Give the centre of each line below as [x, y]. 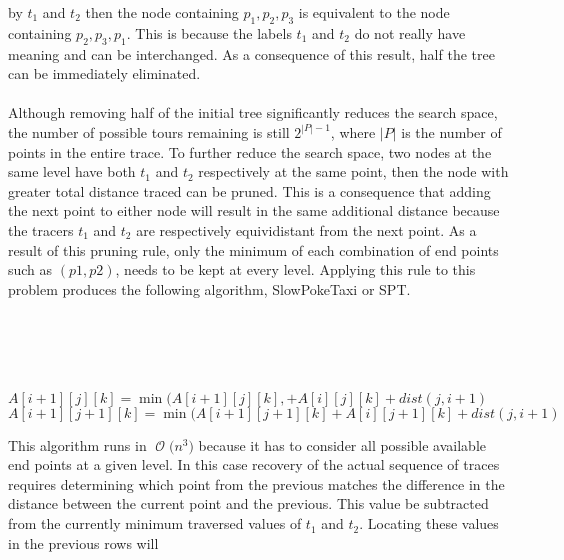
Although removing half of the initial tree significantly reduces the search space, [253, 112]
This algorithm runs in [77, 444]
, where [353, 131]
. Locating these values [429, 523]
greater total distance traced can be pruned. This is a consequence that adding [249, 190]
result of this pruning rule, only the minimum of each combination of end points [253, 249]
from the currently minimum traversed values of [155, 523]
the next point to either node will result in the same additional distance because [254, 210]
